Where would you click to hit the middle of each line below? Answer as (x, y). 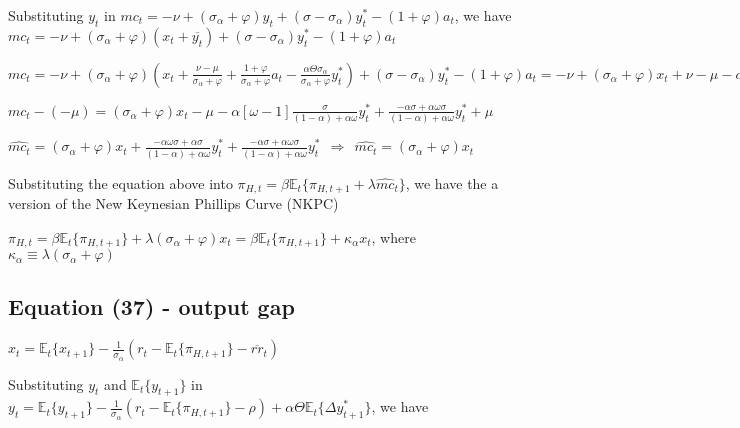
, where (393, 236)
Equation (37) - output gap (151, 306)
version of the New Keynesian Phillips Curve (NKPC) (173, 203)
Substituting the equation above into (120, 182)
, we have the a (452, 182)
